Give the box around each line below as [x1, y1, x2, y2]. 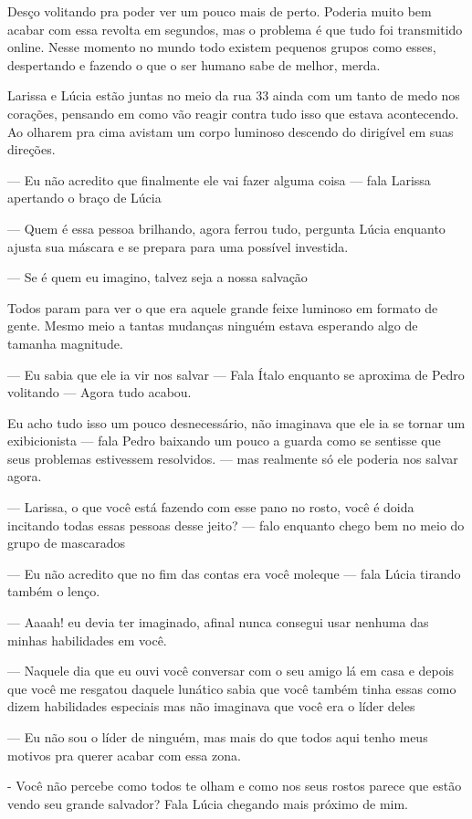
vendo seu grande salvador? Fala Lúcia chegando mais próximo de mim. [7, 793, 408, 813]
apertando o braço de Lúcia [7, 188, 162, 207]
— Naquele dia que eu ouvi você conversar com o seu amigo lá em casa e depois [7, 661, 455, 680]
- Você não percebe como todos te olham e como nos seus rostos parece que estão [7, 776, 462, 795]
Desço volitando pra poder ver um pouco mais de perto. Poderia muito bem [7, 2, 432, 20]
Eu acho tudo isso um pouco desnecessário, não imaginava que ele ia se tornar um [7, 413, 466, 432]
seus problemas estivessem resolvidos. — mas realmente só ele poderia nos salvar [7, 448, 458, 467]
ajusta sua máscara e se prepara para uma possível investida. [7, 236, 349, 256]
